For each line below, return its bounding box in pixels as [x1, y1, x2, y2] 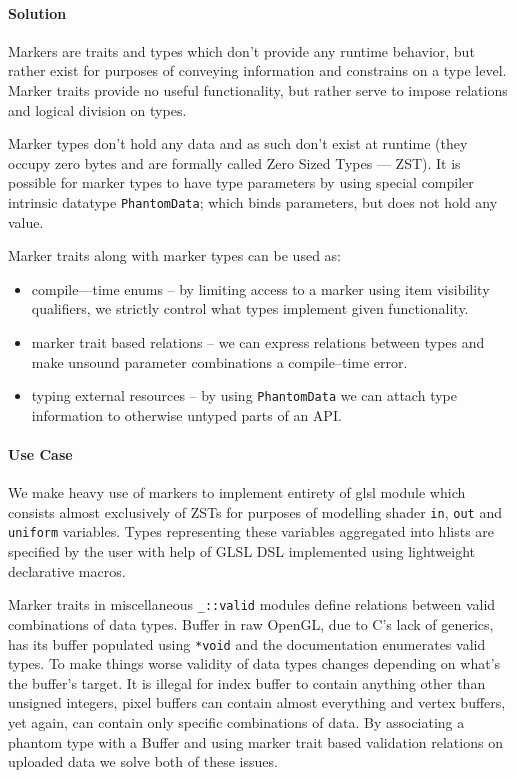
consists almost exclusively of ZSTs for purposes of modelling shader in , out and [8, 501, 502, 522]
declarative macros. [8, 560, 126, 581]
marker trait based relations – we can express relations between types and [31, 331, 485, 352]
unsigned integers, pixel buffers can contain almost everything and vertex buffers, [8, 692, 506, 713]
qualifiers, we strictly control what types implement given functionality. [31, 298, 469, 319]
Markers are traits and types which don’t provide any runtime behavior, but [8, 40, 475, 61]
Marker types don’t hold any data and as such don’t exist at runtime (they [8, 133, 468, 154]
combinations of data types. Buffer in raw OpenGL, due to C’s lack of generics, [8, 613, 494, 634]
